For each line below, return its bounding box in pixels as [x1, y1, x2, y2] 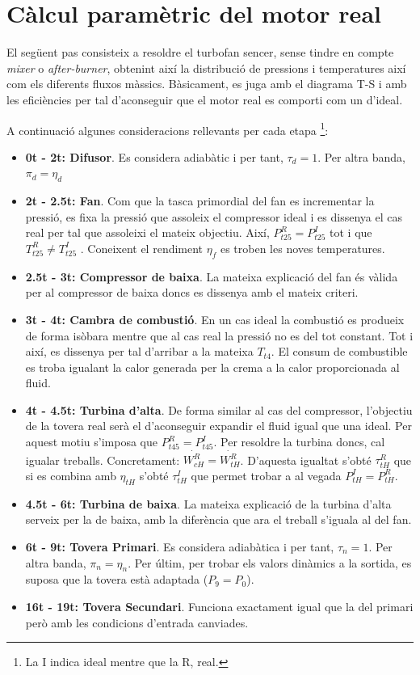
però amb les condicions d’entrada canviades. [25, 614, 249, 631]
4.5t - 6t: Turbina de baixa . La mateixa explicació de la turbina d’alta [25, 495, 392, 512]
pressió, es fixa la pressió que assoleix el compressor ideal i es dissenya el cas [25, 208, 402, 225]
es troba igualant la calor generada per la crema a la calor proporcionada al [25, 358, 400, 375]
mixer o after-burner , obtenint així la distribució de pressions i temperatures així [6, 59, 406, 76]
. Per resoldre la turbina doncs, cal [213, 433, 385, 450]
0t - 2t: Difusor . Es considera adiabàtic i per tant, [25, 148, 283, 165]
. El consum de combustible [271, 343, 408, 360]
